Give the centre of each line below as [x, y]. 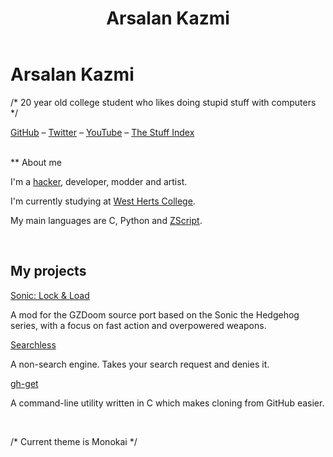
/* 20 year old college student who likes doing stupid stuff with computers [163, 102]
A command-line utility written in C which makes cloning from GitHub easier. [167, 403]
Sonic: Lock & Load [50, 295]
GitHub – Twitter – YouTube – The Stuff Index [102, 132]
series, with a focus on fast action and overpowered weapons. [138, 325]
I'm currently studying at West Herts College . [103, 201]
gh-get [24, 383]
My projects [48, 271]
